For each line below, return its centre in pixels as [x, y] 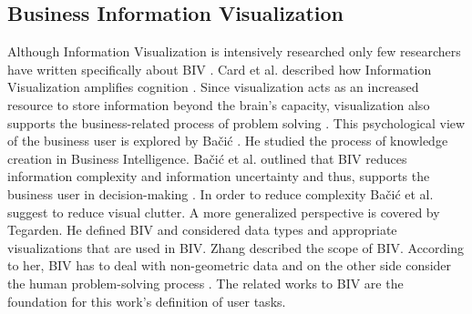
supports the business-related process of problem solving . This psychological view [236, 122]
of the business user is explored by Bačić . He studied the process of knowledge [228, 141]
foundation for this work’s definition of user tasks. [147, 301]
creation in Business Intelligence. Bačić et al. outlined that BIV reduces [207, 158]
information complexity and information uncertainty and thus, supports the [219, 176]
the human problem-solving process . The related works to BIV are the [205, 283]
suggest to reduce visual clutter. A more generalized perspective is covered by [224, 212]
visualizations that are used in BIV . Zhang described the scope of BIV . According [236, 247]
